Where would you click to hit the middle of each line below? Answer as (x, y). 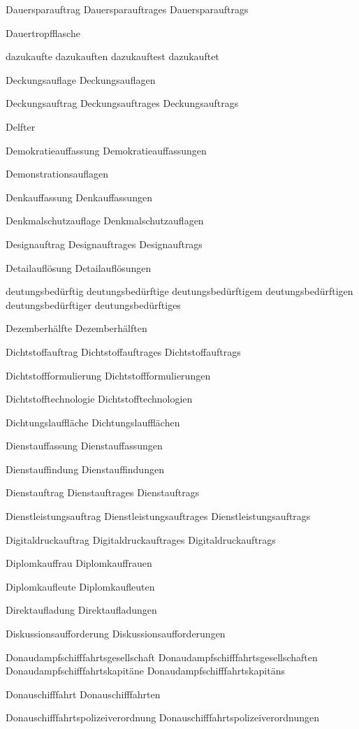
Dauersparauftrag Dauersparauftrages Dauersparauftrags (127, 9)
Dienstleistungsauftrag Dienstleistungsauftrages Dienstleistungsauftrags (158, 516)
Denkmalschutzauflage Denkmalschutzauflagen (105, 221)
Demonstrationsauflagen (57, 174)
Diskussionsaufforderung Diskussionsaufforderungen (116, 634)
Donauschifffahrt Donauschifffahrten (83, 694)
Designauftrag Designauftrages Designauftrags (104, 244)
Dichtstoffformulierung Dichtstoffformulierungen (108, 375)
